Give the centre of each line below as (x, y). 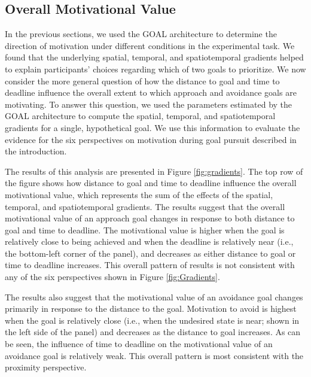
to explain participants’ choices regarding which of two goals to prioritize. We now (155, 69)
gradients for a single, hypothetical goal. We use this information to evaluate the (153, 127)
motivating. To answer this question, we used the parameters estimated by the (149, 104)
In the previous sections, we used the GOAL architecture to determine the (141, 34)
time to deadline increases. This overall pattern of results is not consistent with (150, 265)
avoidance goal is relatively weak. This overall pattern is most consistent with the (154, 355)
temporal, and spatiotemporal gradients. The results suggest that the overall (145, 206)
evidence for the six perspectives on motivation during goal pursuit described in (151, 139)
